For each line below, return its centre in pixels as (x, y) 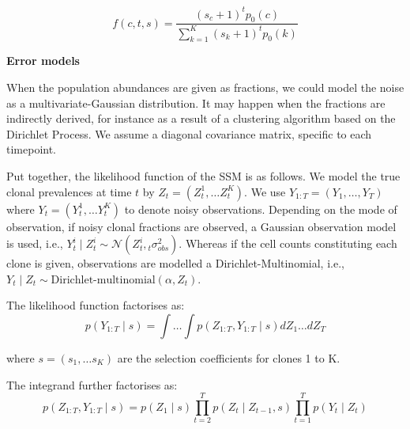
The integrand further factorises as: (92, 384)
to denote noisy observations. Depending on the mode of (261, 209)
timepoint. (32, 149)
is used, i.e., (35, 243)
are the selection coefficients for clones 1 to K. (229, 358)
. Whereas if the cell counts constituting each (288, 243)
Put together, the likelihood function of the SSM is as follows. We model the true (203, 176)
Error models (43, 61)
